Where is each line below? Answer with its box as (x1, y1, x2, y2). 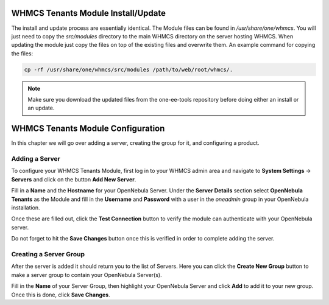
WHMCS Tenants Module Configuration (11, 124, 165, 134)
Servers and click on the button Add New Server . (11, 175, 136, 183)
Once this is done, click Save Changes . (11, 291, 110, 298)
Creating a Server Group (11, 250, 85, 258)
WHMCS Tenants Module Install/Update (11, 8, 166, 18)
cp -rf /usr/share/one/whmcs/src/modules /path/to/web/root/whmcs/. (24, 66, 233, 73)
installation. (11, 204, 40, 211)
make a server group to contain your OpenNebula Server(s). (11, 271, 162, 278)
